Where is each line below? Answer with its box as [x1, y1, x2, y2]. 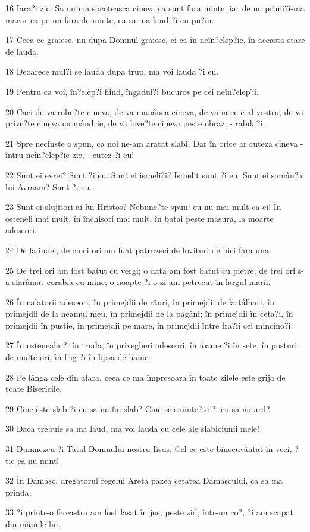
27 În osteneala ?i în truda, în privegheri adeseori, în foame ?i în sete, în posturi [5, 339, 298, 351]
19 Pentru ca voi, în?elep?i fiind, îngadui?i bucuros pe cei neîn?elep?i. [5, 85, 259, 97]
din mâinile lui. [5, 518, 61, 530]
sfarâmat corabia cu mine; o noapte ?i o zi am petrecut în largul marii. [12, 276, 271, 288]
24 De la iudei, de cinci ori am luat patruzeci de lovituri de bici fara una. [5, 243, 271, 256]
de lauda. [5, 45, 39, 57]
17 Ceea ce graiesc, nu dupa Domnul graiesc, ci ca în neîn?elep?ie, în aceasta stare [5, 33, 305, 46]
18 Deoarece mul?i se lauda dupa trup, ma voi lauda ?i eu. [5, 65, 219, 78]
